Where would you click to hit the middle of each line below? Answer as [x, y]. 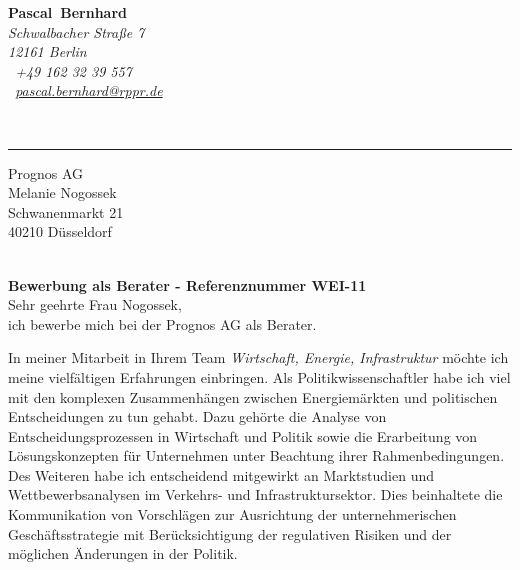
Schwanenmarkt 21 [66, 211]
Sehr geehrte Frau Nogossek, [95, 304]
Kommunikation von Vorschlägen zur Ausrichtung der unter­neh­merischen [232, 514]
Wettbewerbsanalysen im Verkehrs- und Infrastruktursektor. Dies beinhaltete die [255, 494]
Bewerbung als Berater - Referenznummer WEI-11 [187, 284]
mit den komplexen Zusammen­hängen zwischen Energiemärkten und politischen [253, 396]
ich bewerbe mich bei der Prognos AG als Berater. [162, 323]
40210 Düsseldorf [60, 231]
